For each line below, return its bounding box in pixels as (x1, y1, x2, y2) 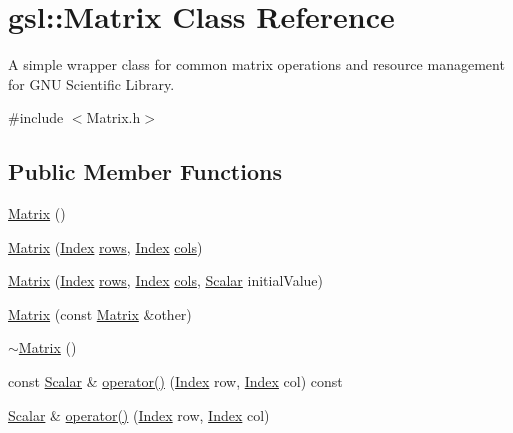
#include (8, 107, 64, 128)
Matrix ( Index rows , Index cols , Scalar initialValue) (8, 270, 323, 291)
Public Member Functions (8, 156, 282, 187)
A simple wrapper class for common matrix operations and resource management (8, 54, 505, 75)
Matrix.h (86, 107, 141, 128)
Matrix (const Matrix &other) (8, 303, 192, 324)
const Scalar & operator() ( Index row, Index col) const (8, 371, 343, 392)
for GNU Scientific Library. (8, 73, 175, 94)
